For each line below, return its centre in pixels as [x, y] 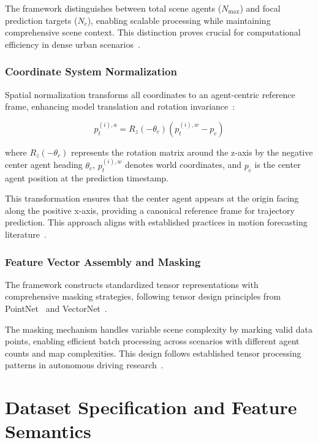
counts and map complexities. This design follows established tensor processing [153, 353]
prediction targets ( [41, 20]
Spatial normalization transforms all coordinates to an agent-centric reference [150, 94]
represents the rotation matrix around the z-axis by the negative [192, 152]
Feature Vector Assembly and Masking [103, 261]
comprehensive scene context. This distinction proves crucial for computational [153, 32]
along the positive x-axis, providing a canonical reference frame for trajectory [150, 210]
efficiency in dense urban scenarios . [73, 44]
